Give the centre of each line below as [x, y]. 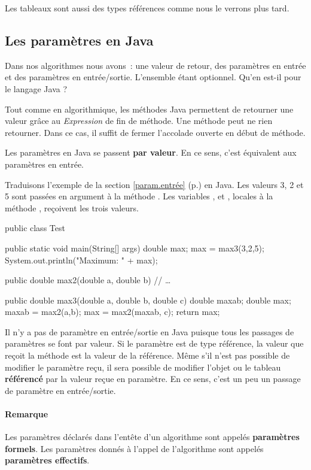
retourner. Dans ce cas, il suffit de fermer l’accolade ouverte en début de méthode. [155, 132]
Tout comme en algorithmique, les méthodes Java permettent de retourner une [149, 109]
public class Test [35, 228]
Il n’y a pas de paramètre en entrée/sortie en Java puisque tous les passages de [150, 331]
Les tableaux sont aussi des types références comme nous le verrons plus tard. [147, 8]
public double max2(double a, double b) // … [88, 280]
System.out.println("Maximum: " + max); [81, 260]
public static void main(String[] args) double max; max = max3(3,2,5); [135, 248]
